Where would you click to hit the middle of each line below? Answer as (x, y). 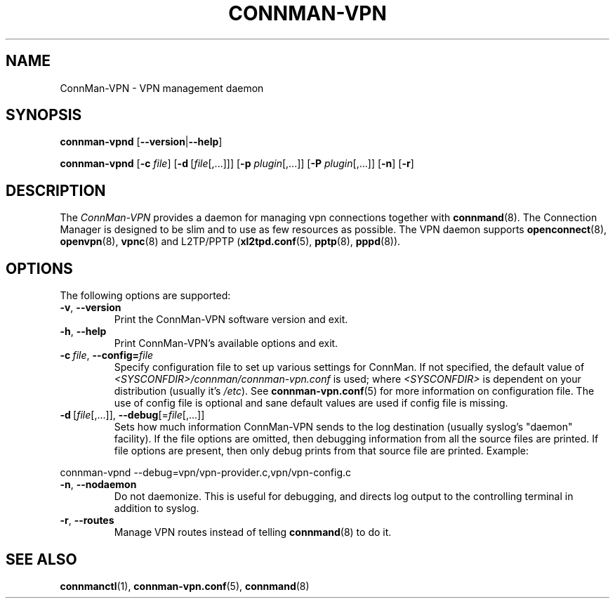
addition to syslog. (157, 508)
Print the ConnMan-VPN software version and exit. (231, 320)
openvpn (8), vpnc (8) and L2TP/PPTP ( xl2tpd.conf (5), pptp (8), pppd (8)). (230, 242)
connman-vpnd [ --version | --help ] (141, 142)
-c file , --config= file (107, 355)
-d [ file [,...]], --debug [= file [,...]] (132, 415)
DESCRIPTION (56, 190)
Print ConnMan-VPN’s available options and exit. (226, 343)
